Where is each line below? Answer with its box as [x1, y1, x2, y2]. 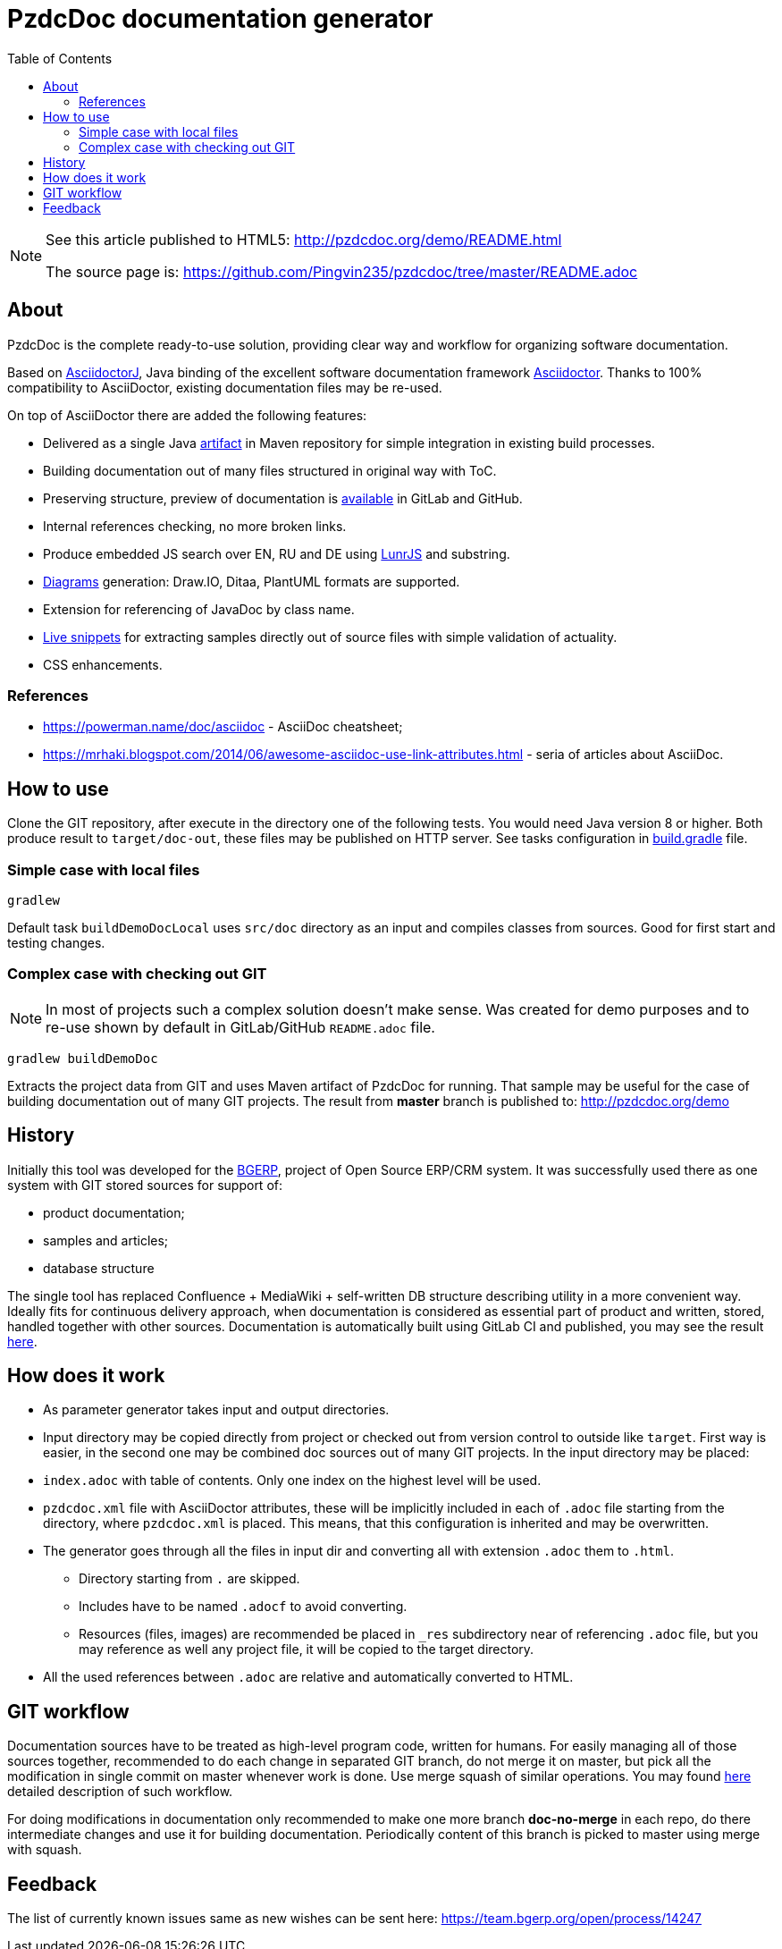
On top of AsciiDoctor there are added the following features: [7, 407, 367, 423]
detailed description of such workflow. [7, 1784, 233, 1800]
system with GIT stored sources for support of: [7, 1177, 282, 1193]
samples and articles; [43, 1232, 169, 1248]
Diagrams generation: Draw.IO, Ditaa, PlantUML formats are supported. [43, 573, 460, 589]
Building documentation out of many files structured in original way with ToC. [43, 462, 497, 478]
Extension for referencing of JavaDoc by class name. [43, 601, 355, 617]
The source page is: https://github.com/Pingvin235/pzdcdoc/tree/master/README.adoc [46, 262, 638, 281]
